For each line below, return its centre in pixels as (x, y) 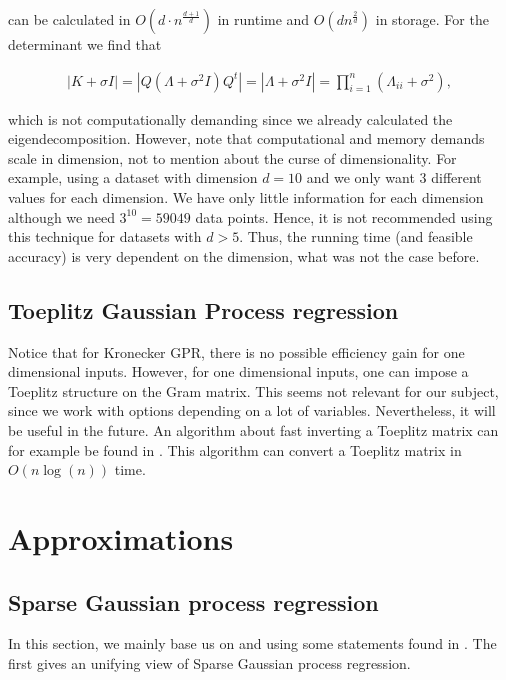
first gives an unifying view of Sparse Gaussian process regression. (209, 662)
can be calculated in (69, 19)
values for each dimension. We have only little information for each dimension (246, 197)
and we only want (360, 177)
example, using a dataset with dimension (133, 177)
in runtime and (263, 19)
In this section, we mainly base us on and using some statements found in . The (252, 643)
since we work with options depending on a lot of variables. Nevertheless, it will (252, 410)
